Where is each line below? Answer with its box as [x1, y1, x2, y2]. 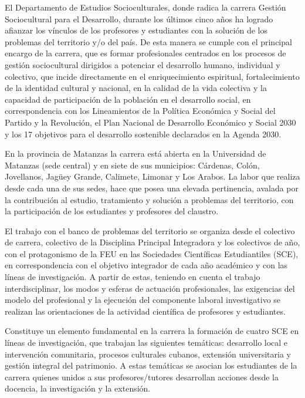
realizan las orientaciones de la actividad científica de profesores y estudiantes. [5, 305, 286, 317]
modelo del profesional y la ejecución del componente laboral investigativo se [5, 294, 281, 306]
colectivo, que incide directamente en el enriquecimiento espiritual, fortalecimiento [5, 70, 300, 82]
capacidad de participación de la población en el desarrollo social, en [5, 93, 251, 105]
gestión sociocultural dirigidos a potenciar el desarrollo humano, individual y [5, 58, 280, 70]
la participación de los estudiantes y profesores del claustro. [5, 205, 219, 217]
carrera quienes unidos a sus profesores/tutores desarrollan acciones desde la [5, 370, 279, 383]
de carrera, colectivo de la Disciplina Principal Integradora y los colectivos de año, [5, 236, 300, 248]
